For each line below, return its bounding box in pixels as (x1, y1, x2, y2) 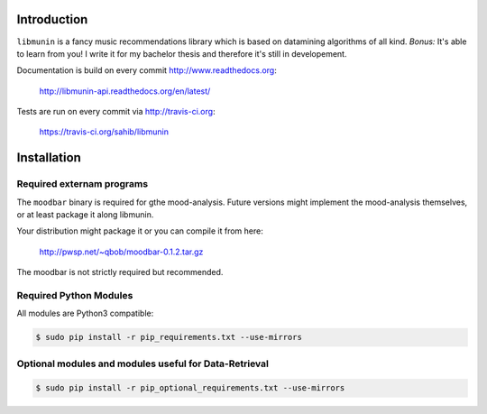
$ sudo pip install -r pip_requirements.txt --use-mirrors (35, 332, 302, 343)
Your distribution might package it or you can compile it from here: (16, 225, 263, 236)
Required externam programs (16, 178, 149, 190)
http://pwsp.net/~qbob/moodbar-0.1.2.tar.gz (39, 246, 204, 257)
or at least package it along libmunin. (16, 209, 154, 220)
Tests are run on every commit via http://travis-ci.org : (16, 106, 216, 117)
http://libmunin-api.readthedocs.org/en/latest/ (39, 86, 211, 97)
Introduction (16, 12, 88, 27)
